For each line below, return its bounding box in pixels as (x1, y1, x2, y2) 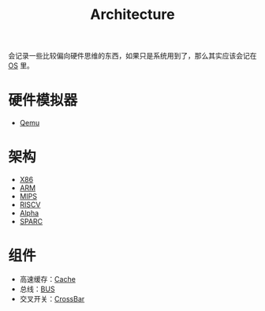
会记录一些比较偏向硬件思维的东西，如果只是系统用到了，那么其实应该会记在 (8, 51, 257, 61)
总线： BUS (19, 284, 55, 294)
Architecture (90, 6, 175, 24)
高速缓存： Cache (19, 275, 77, 283)
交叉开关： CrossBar (19, 294, 85, 303)
